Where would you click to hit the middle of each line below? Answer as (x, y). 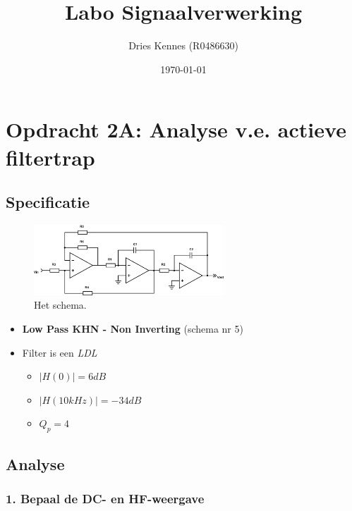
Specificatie (48, 202)
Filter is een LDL (60, 352)
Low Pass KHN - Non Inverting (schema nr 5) (133, 329)
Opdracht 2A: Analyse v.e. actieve (176, 129)
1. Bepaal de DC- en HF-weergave (105, 498)
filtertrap (50, 157)
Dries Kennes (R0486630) (183, 45)
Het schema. (60, 305)
